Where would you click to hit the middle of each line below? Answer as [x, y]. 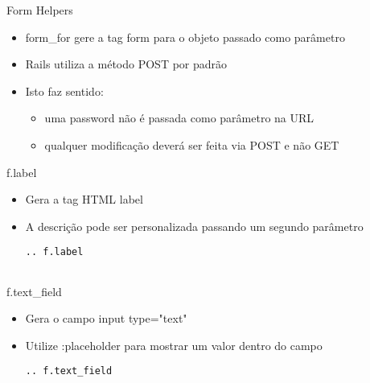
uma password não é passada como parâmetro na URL [179, 118]
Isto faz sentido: [64, 91]
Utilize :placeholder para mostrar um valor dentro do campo [174, 345]
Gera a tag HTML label [84, 199]
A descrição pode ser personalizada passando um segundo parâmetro [194, 226]
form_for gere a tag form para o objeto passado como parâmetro [185, 37]
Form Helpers [40, 10]
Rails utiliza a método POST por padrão [126, 64]
